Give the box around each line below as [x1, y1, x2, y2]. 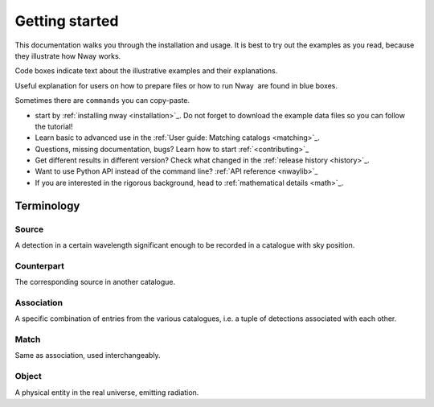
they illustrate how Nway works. [14, 51, 121, 60]
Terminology [14, 199, 80, 212]
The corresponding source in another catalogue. [14, 277, 176, 287]
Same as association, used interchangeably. [14, 351, 161, 360]
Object [14, 371, 42, 382]
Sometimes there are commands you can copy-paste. [14, 96, 190, 105]
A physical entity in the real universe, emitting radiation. [14, 387, 199, 397]
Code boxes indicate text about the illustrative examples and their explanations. [14, 66, 278, 76]
